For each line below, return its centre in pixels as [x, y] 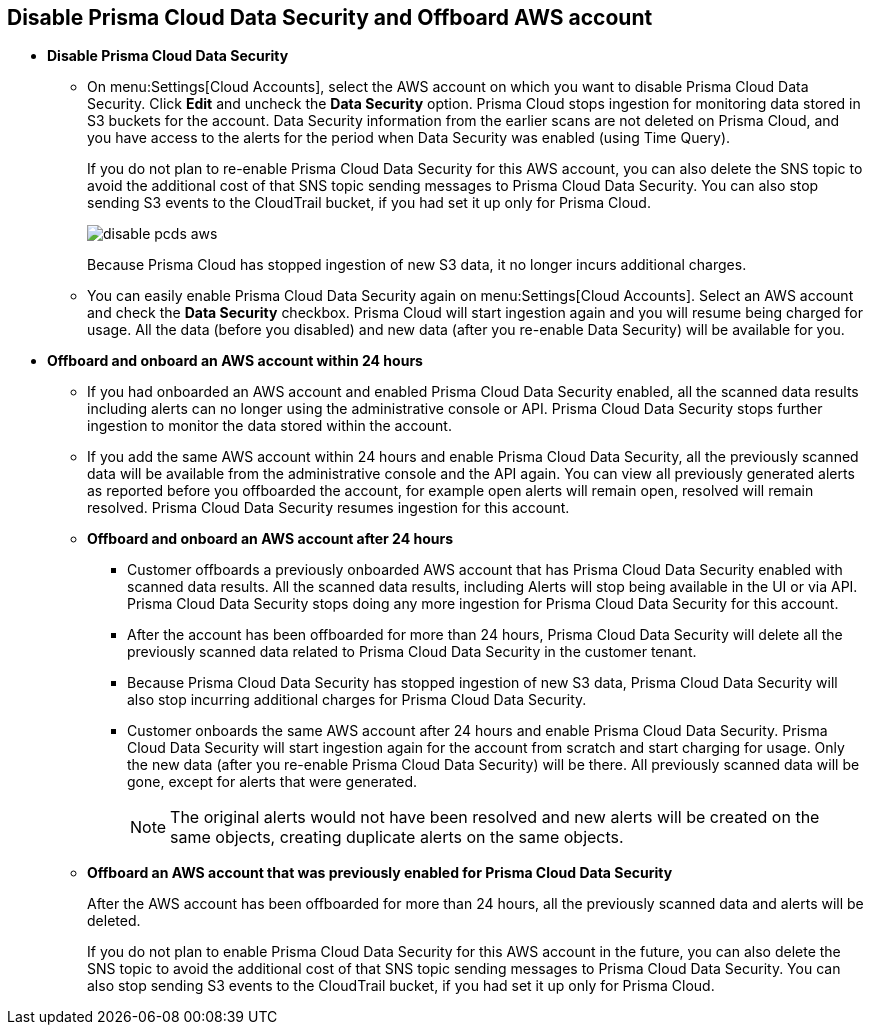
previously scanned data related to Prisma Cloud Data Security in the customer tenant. [412, 652]
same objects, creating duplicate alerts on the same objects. [397, 837]
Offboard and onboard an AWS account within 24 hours [235, 361]
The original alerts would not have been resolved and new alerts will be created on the [495, 817]
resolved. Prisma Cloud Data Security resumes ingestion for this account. [328, 508]
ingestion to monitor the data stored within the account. [269, 426]
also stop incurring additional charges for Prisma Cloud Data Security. [357, 700]
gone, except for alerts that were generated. [272, 782]
